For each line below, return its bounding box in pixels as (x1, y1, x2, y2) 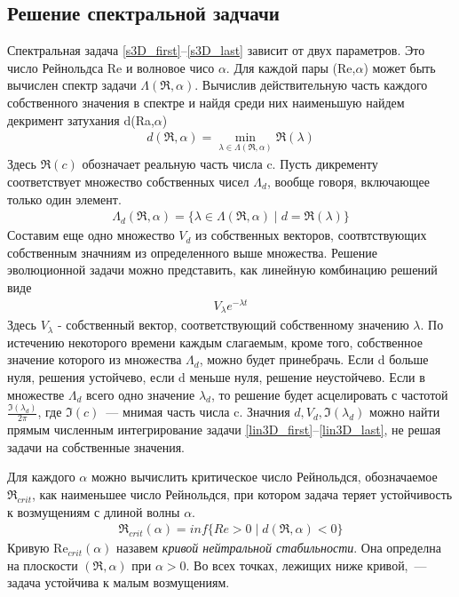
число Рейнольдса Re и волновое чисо (7, 58, 215, 76)
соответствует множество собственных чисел (7, 172, 249, 191)
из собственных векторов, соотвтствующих (195, 226, 427, 244)
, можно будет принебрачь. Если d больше (199, 350, 429, 369)
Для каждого (7, 467, 75, 486)
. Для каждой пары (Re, (226, 58, 356, 76)
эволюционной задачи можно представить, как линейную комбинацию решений (7, 260, 438, 279)
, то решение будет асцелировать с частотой (210, 385, 448, 403)
